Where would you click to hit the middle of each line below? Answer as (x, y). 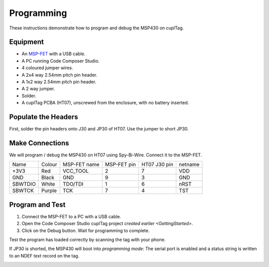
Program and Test (37, 204)
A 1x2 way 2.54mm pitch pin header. (59, 82)
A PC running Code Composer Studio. (61, 61)
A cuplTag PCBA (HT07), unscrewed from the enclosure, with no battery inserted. (105, 103)
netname (189, 164)
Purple (49, 191)
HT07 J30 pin (157, 164)
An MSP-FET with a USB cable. (54, 54)
